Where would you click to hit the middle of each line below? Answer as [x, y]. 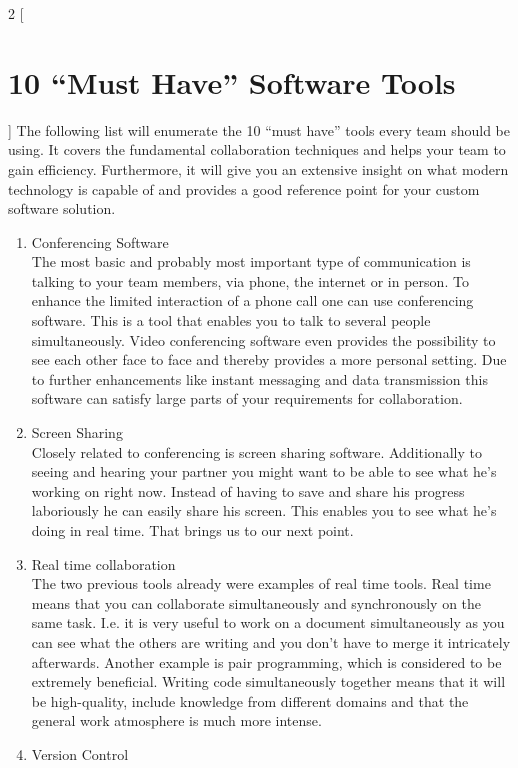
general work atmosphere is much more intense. [176, 720]
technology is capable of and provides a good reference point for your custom [244, 188]
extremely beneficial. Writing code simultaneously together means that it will [268, 681]
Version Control [80, 753]
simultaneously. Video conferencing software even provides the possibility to [263, 339]
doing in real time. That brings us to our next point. [192, 530]
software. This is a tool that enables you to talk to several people [231, 320]
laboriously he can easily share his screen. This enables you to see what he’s [264, 510]
